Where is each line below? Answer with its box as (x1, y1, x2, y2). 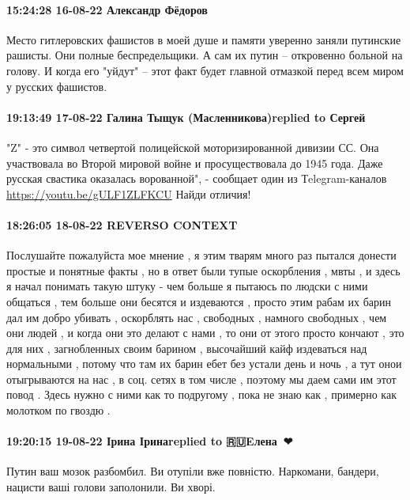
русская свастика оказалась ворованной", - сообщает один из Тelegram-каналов (6, 170, 387, 187)
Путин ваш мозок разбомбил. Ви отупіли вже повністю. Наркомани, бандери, (6, 463, 379, 479)
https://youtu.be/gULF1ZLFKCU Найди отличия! (6, 185, 251, 202)
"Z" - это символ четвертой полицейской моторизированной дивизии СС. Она (6, 138, 379, 155)
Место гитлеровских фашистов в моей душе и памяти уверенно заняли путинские (6, 31, 401, 47)
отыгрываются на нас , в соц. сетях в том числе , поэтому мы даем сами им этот (6, 370, 397, 387)
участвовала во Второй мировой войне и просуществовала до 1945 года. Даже (6, 154, 383, 171)
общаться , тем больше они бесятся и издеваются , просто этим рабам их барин (6, 293, 392, 309)
